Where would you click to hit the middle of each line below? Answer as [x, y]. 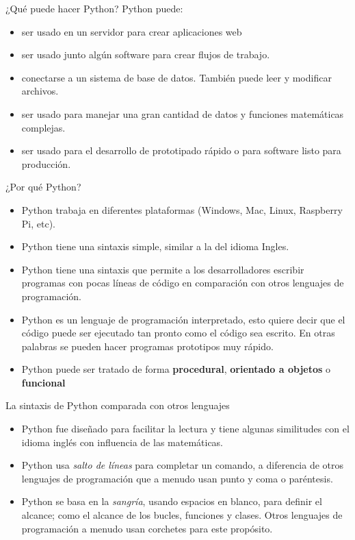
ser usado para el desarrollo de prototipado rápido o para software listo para [181, 150]
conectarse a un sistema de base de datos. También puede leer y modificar [176, 77]
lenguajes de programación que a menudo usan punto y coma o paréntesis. [177, 478]
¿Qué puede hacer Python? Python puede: [94, 8]
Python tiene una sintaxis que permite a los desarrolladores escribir [163, 269]
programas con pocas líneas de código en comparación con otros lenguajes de [183, 283]
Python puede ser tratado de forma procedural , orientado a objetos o [176, 369]
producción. [46, 163]
